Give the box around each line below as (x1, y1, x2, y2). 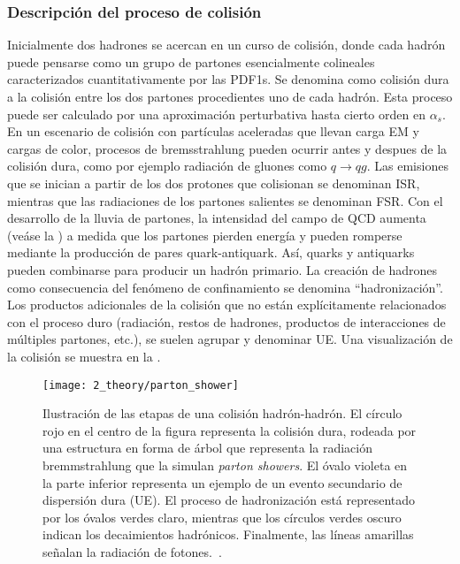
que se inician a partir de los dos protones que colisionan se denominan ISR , (7, 173, 420, 192)
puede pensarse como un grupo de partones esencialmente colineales (7, 52, 375, 71)
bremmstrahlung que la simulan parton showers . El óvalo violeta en (42, 455, 408, 474)
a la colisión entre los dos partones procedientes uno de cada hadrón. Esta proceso (7, 88, 453, 105)
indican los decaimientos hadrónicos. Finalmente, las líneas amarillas (42, 525, 414, 544)
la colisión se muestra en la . (7, 347, 161, 365)
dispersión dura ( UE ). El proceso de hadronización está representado (42, 491, 416, 509)
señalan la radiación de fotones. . (42, 542, 222, 560)
